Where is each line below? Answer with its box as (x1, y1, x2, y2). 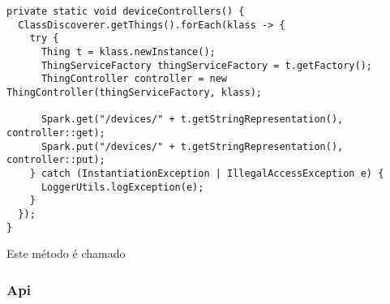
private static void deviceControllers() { (6, 6, 245, 17)
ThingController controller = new (41, 73, 228, 85)
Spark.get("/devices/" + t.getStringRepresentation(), (41, 113, 344, 126)
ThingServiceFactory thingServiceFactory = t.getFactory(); (41, 59, 373, 71)
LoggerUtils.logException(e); (41, 181, 204, 193)
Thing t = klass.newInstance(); (41, 45, 216, 58)
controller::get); (6, 126, 105, 139)
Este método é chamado (6, 245, 126, 262)
